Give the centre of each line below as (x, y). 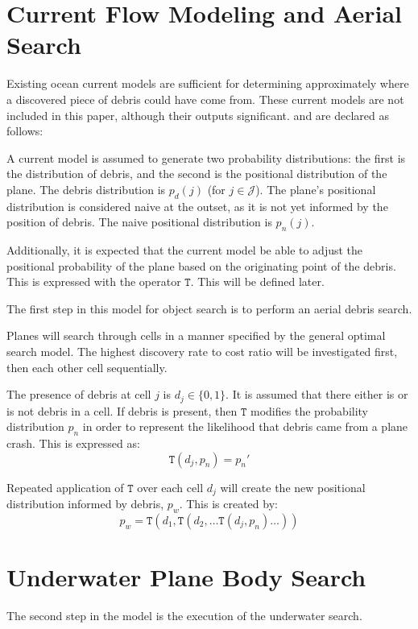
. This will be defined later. (257, 281)
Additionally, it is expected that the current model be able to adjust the (185, 250)
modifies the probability (309, 410)
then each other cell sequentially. (87, 367)
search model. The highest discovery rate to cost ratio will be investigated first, (202, 352)
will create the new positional (293, 487)
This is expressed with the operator (94, 281)
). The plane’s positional (316, 189)
